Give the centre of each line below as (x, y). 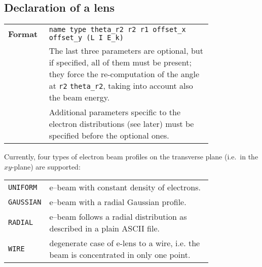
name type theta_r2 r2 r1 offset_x (117, 30)
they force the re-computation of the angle (124, 74)
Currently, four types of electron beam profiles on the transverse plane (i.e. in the (131, 157)
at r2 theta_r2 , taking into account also (121, 86)
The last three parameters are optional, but (126, 51)
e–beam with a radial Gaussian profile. (118, 202)
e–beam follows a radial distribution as (118, 217)
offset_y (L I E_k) (86, 38)
